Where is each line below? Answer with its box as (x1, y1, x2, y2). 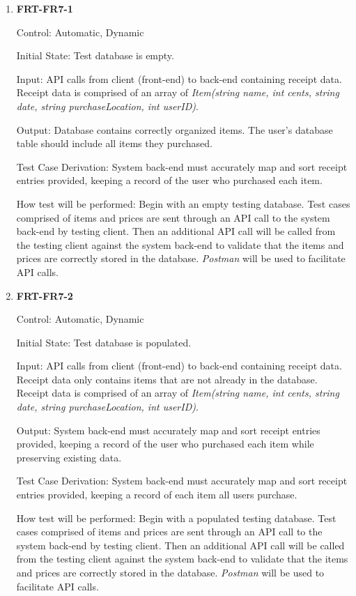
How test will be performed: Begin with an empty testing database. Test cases (16, 196, 350, 211)
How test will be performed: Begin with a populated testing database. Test (16, 510, 336, 525)
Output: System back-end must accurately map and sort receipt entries (16, 422, 320, 437)
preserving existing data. (16, 450, 122, 464)
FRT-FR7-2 (16, 288, 73, 303)
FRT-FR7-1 (16, 1, 73, 15)
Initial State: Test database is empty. (16, 48, 174, 63)
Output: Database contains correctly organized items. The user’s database (16, 122, 333, 137)
